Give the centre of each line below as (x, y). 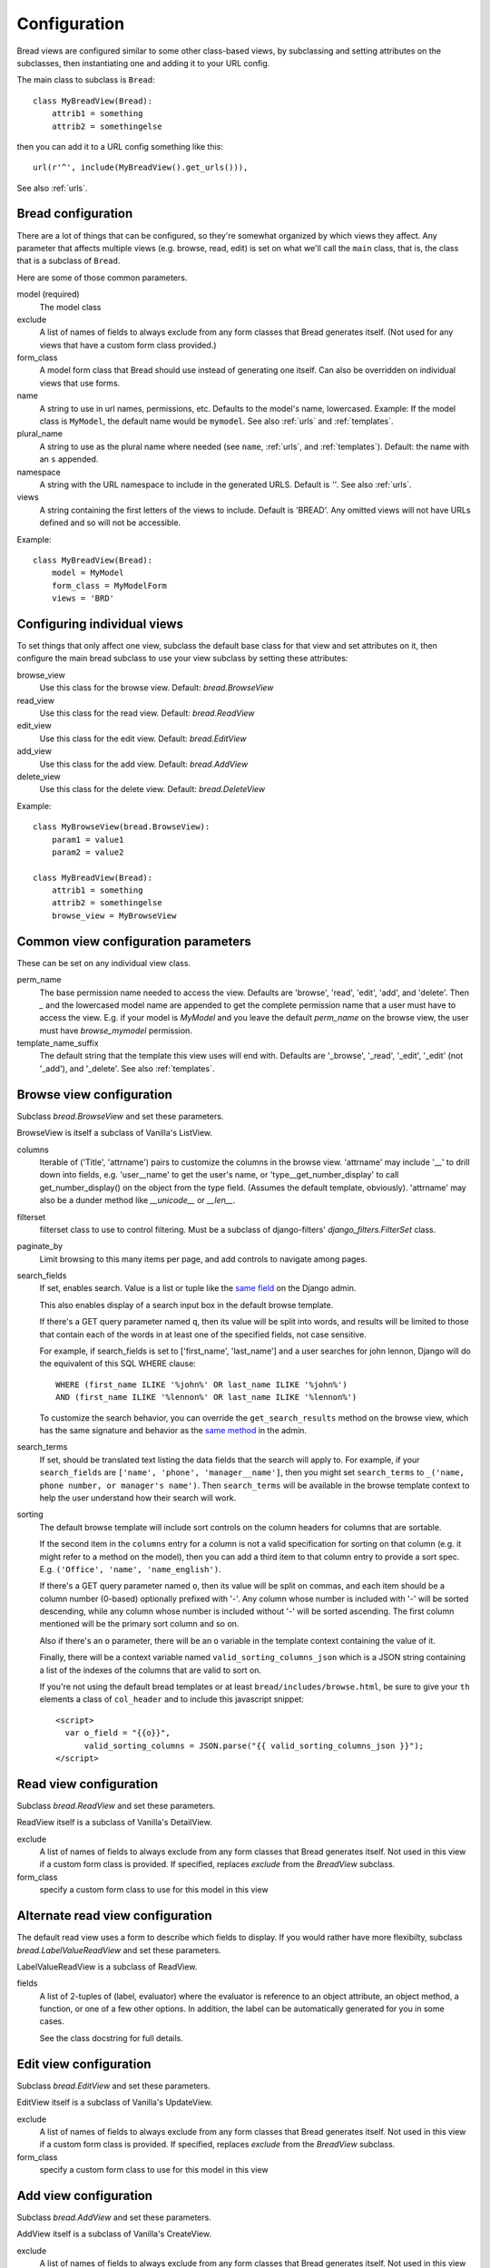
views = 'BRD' (83, 598)
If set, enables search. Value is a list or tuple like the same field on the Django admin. (198, 1288)
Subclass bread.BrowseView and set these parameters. (120, 1116)
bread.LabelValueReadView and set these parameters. (119, 1950)
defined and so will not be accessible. (110, 523)
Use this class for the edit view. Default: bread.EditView (143, 738)
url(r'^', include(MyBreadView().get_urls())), (141, 167)
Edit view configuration (84, 2064)
